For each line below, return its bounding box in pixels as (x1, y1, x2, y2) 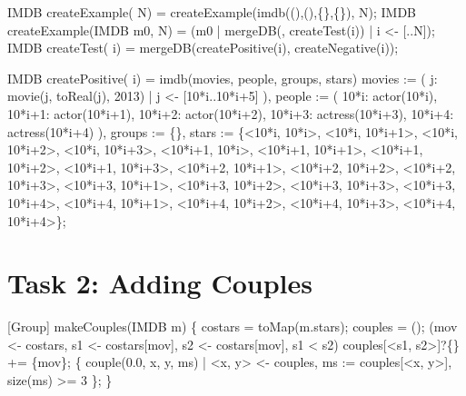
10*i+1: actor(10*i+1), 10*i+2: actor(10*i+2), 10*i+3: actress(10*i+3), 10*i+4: (7, 104, 454, 123)
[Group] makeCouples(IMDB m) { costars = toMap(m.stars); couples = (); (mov (7, 317, 458, 336)
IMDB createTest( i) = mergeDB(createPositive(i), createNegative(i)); (7, 38, 399, 57)
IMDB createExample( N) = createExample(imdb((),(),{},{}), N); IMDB (7, 3, 417, 21)
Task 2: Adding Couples (7, 264, 312, 302)
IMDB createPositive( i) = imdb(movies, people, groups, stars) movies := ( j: (7, 68, 438, 87)
